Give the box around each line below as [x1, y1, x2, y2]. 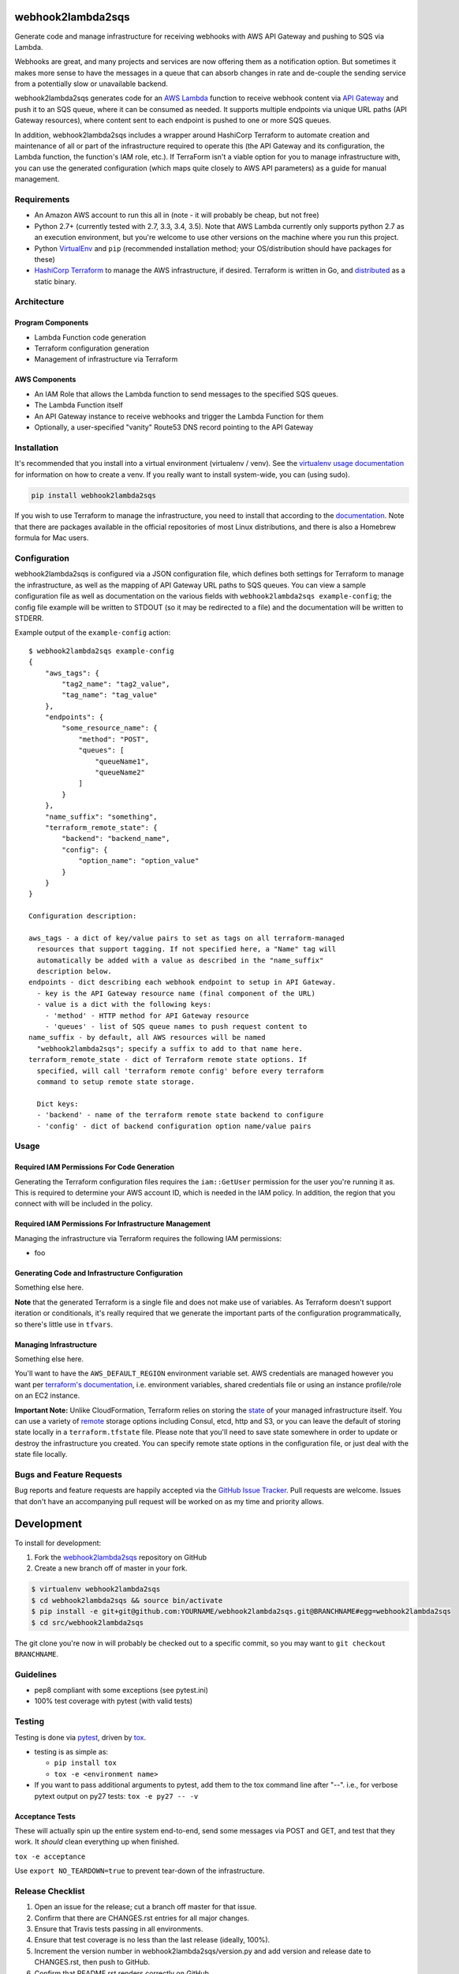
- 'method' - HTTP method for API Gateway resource [44, 1011, 249, 1020]
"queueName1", [95, 756, 150, 766]
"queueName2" [95, 768, 146, 777]
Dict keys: [36, 1099, 79, 1109]
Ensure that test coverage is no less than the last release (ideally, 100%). [34, 1935, 271, 1945]
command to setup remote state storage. [36, 1077, 196, 1086]
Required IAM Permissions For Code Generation [14, 1162, 175, 1172]
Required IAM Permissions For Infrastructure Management [14, 1219, 211, 1229]
